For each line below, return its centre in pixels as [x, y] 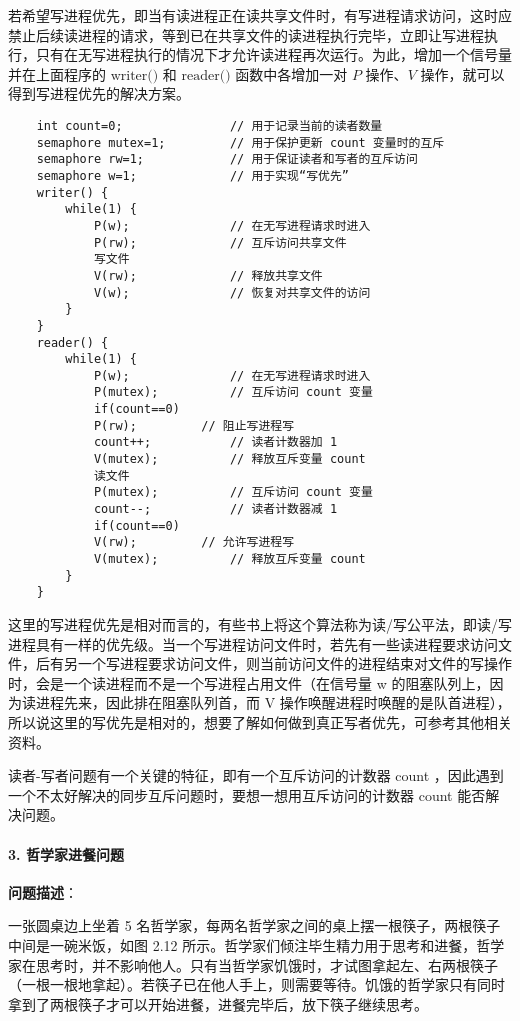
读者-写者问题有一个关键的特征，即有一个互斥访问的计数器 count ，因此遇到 [256, 775]
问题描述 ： [43, 891]
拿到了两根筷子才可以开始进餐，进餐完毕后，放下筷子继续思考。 [218, 1003]
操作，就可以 [462, 73]
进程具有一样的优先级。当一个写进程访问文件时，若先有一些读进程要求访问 [253, 643]
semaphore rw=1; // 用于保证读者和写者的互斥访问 [227, 159]
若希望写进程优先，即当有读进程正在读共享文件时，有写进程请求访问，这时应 [260, 15]
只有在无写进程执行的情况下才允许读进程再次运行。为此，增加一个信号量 [273, 54]
